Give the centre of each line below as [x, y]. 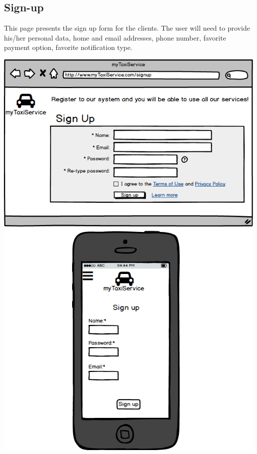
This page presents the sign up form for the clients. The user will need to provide [127, 28]
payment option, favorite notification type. [68, 47]
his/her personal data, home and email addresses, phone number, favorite [115, 37]
